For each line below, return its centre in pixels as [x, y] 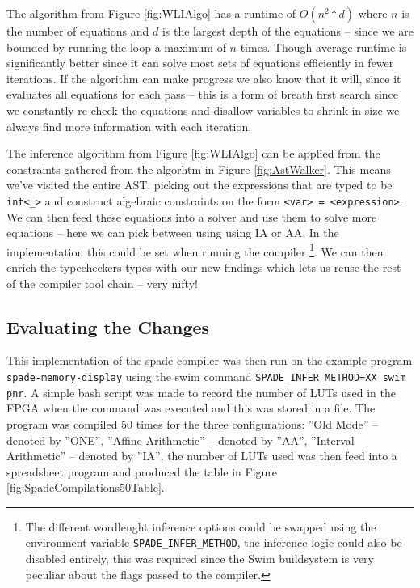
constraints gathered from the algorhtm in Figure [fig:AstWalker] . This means [199, 169]
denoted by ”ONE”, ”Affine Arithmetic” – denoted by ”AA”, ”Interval [181, 440]
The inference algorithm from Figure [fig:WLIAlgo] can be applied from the [193, 153]
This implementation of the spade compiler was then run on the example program [210, 360]
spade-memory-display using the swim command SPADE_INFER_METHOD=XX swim [206, 376]
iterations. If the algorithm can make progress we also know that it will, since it [204, 78]
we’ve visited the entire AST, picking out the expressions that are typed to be [199, 185]
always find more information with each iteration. [129, 126]
